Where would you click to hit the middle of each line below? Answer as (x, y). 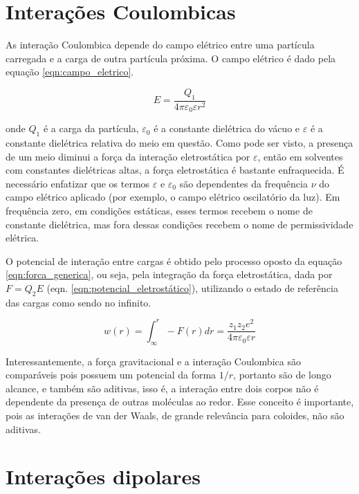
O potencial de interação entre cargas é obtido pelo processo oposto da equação (174, 260)
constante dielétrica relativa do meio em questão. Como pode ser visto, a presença (179, 142)
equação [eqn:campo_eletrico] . (70, 72)
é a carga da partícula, (91, 128)
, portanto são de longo (282, 375)
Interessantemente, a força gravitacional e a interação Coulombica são (153, 361)
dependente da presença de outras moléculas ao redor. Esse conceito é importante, (180, 402)
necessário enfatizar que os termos (78, 183)
